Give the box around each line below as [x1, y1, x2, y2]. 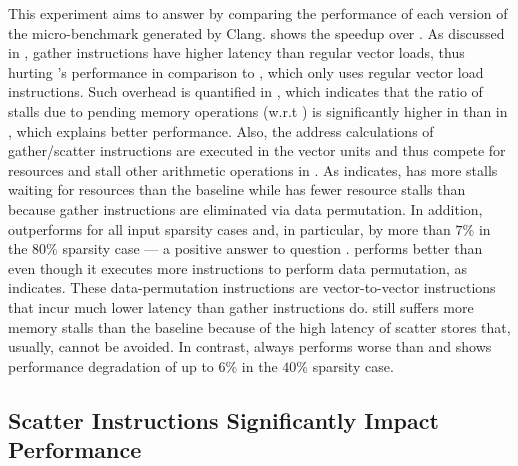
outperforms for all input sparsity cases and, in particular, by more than [8, 218, 451, 239]
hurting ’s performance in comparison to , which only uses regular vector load [8, 61, 484, 82]
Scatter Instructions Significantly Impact [8, 404, 439, 435]
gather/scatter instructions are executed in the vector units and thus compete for [8, 140, 506, 161]
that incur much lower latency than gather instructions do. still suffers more [8, 296, 474, 317]
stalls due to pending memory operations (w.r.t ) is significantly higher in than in [8, 100, 508, 121]
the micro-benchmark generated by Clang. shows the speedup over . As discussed [8, 22, 505, 43]
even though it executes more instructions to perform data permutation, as [8, 257, 468, 278]
